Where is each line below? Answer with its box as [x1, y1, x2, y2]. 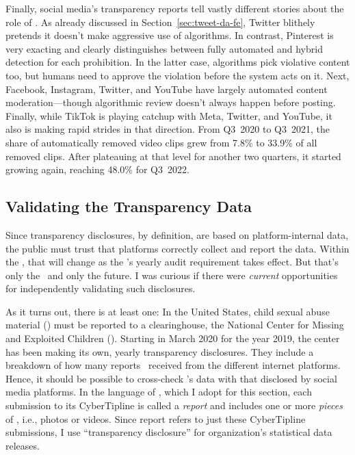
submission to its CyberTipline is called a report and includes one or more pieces [5, 398, 343, 413]
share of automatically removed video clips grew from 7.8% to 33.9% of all [5, 135, 317, 149]
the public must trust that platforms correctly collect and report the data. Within [5, 241, 350, 255]
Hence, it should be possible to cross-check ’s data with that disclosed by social [5, 371, 337, 385]
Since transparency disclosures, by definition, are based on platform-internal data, [5, 227, 349, 242]
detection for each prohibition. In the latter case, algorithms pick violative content [5, 55, 350, 69]
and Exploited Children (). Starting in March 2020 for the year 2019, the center [5, 331, 340, 346]
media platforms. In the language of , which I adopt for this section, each [5, 385, 312, 399]
